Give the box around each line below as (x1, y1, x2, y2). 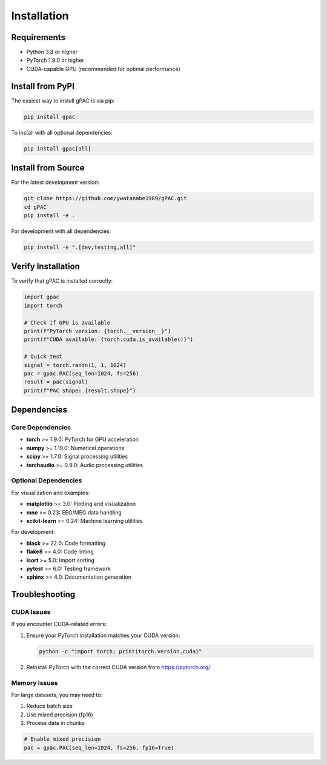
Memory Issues (11, 678, 58, 687)
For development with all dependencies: (11, 227, 111, 235)
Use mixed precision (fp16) (26, 710, 93, 718)
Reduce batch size (26, 703, 73, 710)
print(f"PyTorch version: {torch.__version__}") (24, 328, 171, 334)
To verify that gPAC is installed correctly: (11, 277, 113, 285)
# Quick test (24, 353, 63, 360)
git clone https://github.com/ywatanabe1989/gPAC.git (24, 195, 187, 202)
